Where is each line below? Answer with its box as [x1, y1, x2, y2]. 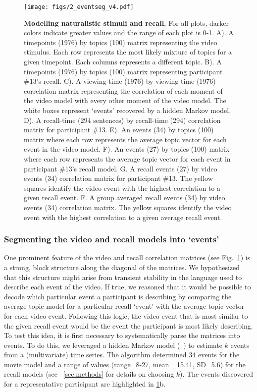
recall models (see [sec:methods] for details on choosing [4, 369, 174, 379]
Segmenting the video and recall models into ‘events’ [4, 233, 219, 245]
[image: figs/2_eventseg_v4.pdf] [24, 3, 134, 10]
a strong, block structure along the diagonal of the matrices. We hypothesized [4, 262, 240, 272]
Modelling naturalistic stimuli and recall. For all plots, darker [24, 17, 229, 28]
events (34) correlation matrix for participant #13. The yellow [24, 173, 213, 183]
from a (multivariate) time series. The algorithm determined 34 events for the [4, 349, 240, 360]
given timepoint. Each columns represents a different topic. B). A [24, 56, 222, 67]
